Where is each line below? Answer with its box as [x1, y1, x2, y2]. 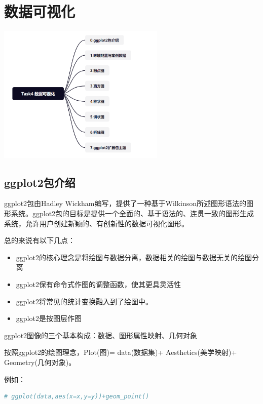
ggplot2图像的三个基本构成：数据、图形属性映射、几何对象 [4, 330, 198, 340]
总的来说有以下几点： [4, 235, 75, 246]
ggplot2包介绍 [4, 174, 76, 190]
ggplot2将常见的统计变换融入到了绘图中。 [16, 296, 153, 306]
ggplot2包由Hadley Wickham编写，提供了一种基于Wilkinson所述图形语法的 [4, 198, 247, 209]
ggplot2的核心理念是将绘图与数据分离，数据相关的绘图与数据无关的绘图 [16, 252, 252, 262]
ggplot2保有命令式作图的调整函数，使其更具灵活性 [16, 278, 181, 289]
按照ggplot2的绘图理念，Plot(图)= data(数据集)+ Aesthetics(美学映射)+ [4, 347, 237, 357]
